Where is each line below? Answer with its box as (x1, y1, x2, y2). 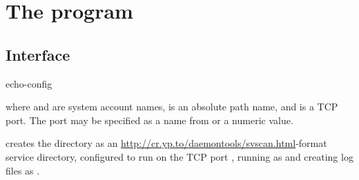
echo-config (6, 76, 52, 90)
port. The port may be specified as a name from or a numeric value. (6, 112, 293, 127)
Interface (6, 43, 70, 65)
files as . (6, 163, 40, 177)
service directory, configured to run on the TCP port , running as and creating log (6, 149, 353, 163)
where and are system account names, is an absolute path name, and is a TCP (6, 99, 338, 114)
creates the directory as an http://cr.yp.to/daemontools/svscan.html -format (6, 136, 327, 150)
